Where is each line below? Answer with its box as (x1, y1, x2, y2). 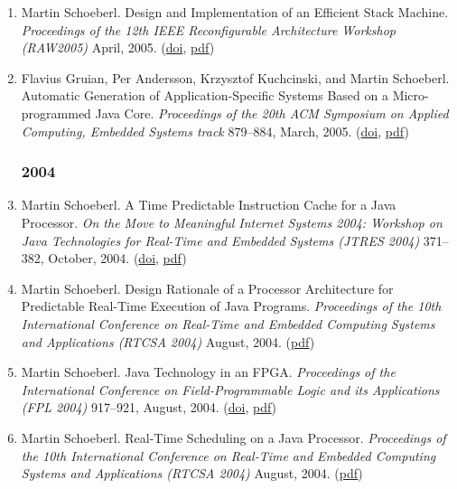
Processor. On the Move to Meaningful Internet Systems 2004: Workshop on (21, 212, 443, 231)
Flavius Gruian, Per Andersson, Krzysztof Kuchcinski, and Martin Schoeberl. (21, 68, 450, 87)
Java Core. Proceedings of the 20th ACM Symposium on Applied (95, 103, 449, 122)
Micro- (392, 86, 429, 105)
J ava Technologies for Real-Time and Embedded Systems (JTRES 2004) (21, 230, 420, 249)
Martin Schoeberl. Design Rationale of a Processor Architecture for (21, 278, 394, 297)
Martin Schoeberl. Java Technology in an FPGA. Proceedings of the (21, 362, 396, 381)
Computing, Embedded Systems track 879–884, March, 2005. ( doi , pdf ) (21, 121, 409, 140)
